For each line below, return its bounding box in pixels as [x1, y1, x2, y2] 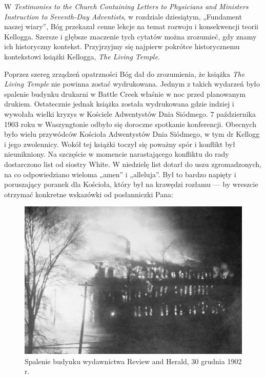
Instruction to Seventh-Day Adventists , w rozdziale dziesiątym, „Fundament [4, 11, 242, 22]
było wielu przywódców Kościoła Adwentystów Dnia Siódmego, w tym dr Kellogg [4, 129, 260, 139]
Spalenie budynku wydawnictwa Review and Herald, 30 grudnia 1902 [25, 355, 242, 366]
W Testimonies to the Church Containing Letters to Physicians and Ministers [4, 1, 249, 11]
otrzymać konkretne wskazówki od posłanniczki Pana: [4, 188, 173, 199]
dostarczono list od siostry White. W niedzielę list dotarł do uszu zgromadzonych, [4, 158, 261, 169]
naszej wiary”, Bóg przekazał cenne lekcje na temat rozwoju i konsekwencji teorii [4, 21, 258, 32]
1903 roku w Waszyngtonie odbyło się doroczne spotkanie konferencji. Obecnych [4, 118, 256, 129]
